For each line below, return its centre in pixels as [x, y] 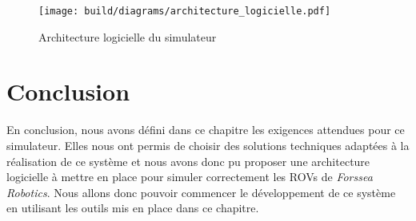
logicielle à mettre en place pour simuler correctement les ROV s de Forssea [190, 177]
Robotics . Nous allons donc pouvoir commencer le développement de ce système [201, 192]
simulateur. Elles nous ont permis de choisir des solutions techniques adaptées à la [208, 145]
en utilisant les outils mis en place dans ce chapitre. [133, 208]
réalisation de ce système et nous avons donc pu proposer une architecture [188, 161]
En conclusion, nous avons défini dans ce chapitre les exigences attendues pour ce [206, 130]
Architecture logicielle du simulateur [128, 36]
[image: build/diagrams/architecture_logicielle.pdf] [185, 11]
